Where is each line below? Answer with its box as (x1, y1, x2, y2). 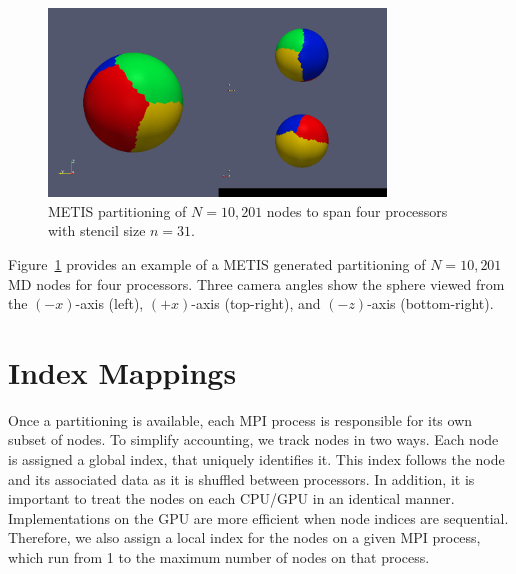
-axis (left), (75, 293, 144, 314)
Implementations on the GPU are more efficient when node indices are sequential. (8, 507, 509, 528)
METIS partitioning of (48, 200, 187, 221)
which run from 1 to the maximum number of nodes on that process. (8, 547, 430, 568)
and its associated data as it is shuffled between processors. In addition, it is (8, 468, 475, 489)
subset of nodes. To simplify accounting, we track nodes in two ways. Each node (8, 429, 499, 450)
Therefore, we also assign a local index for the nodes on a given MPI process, (8, 527, 481, 548)
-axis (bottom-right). (367, 293, 494, 314)
